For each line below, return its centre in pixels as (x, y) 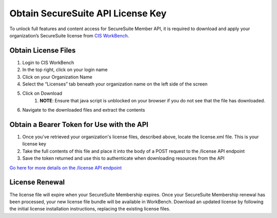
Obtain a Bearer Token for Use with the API (79, 125)
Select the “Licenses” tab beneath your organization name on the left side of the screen (115, 84)
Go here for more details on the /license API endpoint (66, 168)
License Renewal (37, 182)
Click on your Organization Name (57, 77)
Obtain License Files (43, 50)
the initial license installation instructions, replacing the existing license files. (90, 209)
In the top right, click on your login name (65, 70)
